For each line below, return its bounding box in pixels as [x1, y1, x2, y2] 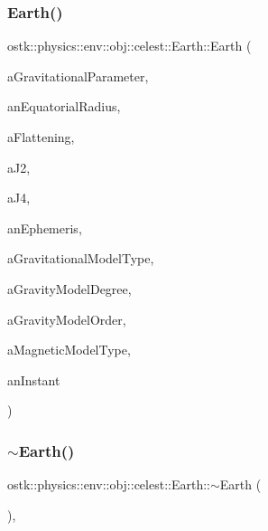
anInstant [7, 370, 60, 389]
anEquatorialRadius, [7, 97, 121, 116]
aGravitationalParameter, [7, 66, 149, 85]
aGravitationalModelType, [7, 249, 154, 268]
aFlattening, [7, 128, 75, 146]
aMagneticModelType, [7, 340, 131, 359]
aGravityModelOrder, [7, 309, 126, 328]
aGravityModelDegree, [7, 279, 132, 298]
